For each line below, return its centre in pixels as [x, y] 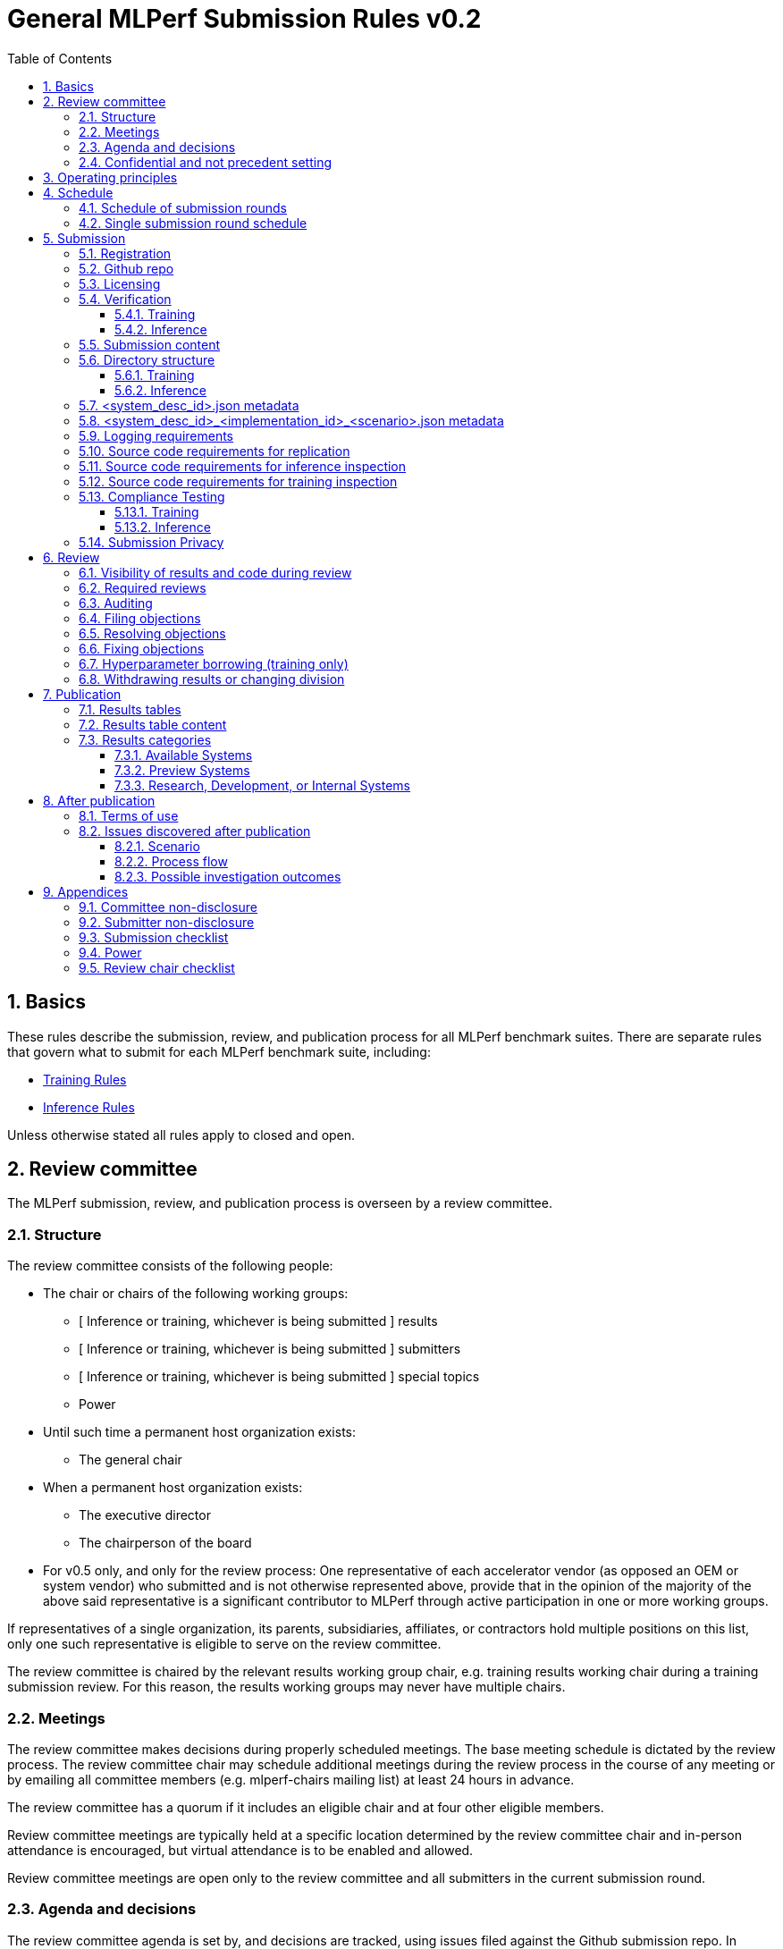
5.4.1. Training [155, 314]
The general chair [130, 1460]
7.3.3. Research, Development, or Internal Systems [262, 785]
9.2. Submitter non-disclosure [167, 922]
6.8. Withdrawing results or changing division [212, 679]
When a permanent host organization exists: [173, 1488]
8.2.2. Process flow [171, 861]
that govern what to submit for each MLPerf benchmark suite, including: [219, 1051]
